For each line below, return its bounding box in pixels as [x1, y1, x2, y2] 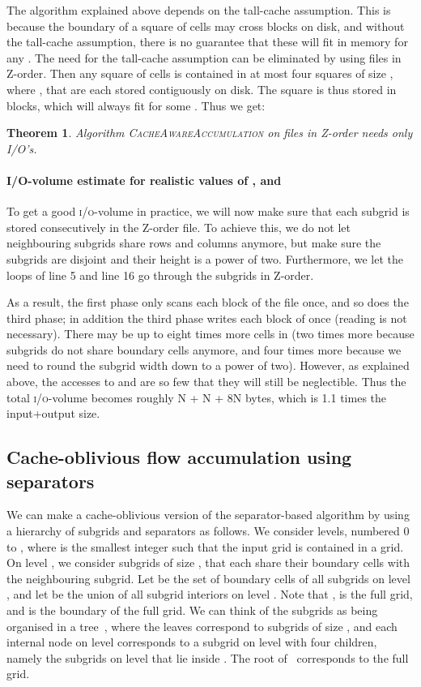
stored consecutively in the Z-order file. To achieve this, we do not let [6, 218, 351, 235]
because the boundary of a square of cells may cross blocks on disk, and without [6, 17, 405, 34]
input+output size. [6, 405, 100, 422]
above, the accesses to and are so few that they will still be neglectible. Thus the [6, 373, 406, 390]
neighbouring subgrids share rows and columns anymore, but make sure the [6, 234, 381, 251]
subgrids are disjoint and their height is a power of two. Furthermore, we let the [6, 250, 403, 267]
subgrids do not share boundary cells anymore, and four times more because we [6, 341, 402, 358]
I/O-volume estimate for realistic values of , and [6, 171, 282, 188]
